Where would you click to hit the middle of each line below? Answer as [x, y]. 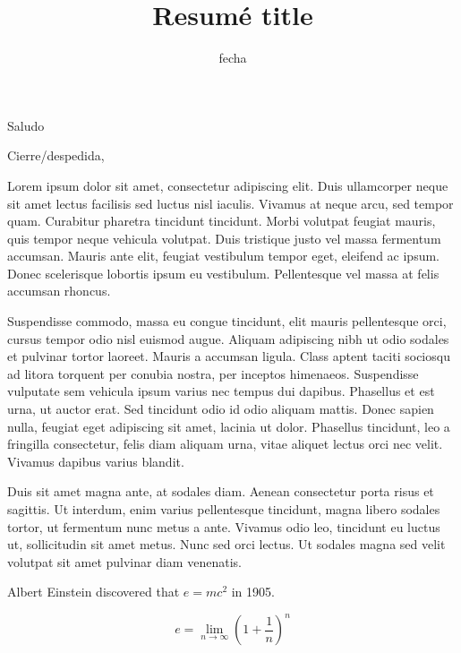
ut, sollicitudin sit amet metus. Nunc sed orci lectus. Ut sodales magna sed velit [226, 544]
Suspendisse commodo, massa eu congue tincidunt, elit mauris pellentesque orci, [227, 321]
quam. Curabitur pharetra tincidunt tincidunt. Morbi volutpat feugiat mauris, [222, 221]
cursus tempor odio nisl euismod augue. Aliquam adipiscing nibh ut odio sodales [228, 338]
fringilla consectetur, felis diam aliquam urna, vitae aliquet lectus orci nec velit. [225, 444]
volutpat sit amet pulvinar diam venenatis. [124, 561]
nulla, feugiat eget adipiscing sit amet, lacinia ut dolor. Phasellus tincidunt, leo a [229, 426]
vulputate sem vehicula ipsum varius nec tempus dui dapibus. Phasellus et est [221, 391]
